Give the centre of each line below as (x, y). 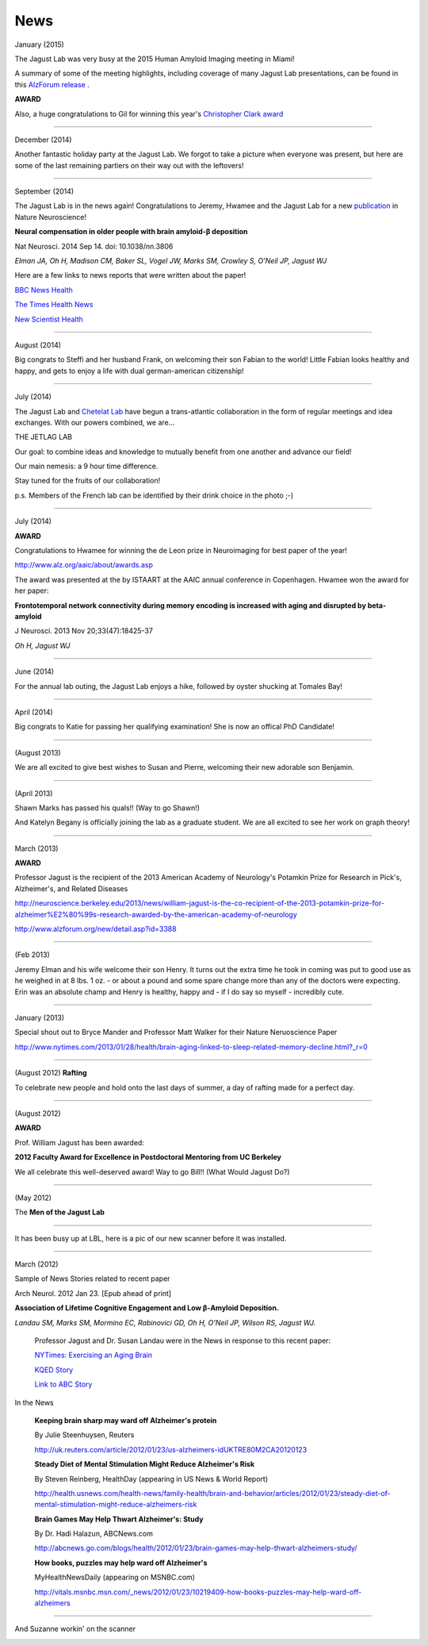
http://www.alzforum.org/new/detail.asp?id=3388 (96, 929)
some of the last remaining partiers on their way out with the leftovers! (129, 165)
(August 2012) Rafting (51, 1073)
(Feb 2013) (32, 955)
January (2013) (40, 1017)
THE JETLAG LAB (44, 437)
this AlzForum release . (52, 84)
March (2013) (36, 848)
